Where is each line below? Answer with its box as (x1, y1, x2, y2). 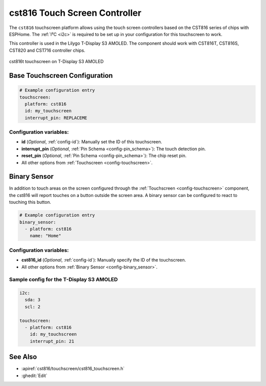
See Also (9, 353, 37, 361)
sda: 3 (25, 297, 41, 303)
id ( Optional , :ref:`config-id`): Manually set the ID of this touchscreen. (21, 139, 163, 145)
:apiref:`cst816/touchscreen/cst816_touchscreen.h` (21, 366, 125, 372)
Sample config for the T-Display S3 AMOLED (9, 276, 118, 283)
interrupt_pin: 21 (30, 338, 74, 344)
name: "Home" (30, 233, 62, 239)
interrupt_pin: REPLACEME (25, 115, 87, 121)
